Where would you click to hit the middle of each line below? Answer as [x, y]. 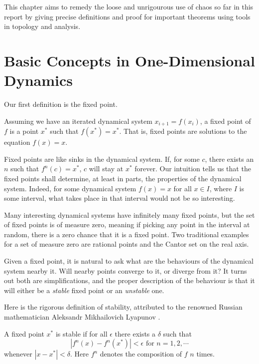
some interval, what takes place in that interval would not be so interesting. [120, 198]
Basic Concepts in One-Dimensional [129, 60]
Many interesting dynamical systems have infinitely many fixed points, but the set [129, 214]
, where [221, 188]
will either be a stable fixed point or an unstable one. [84, 290]
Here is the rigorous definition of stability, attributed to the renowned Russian [123, 307]
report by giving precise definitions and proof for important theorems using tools [127, 16]
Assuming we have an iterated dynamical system [78, 121]
